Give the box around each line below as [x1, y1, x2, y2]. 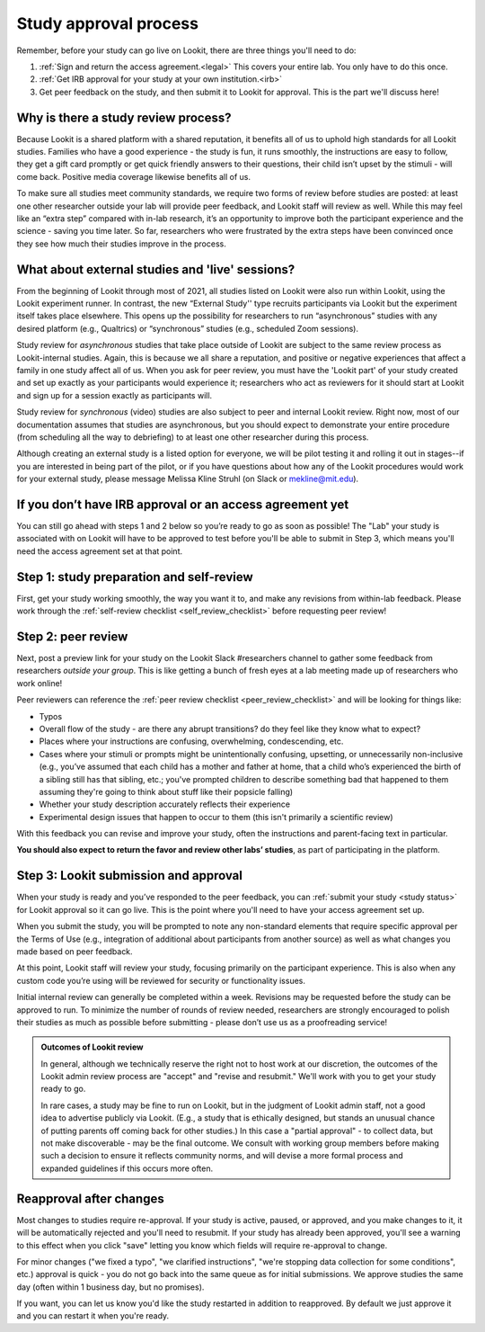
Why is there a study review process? [16, 110, 232, 125]
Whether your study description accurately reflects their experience [39, 799, 291, 809]
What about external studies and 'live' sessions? [16, 262, 295, 277]
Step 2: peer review [16, 629, 128, 644]
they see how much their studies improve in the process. [16, 238, 226, 249]
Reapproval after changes [16, 1191, 165, 1206]
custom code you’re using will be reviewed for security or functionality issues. [16, 975, 305, 986]
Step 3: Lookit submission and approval [16, 868, 242, 883]
